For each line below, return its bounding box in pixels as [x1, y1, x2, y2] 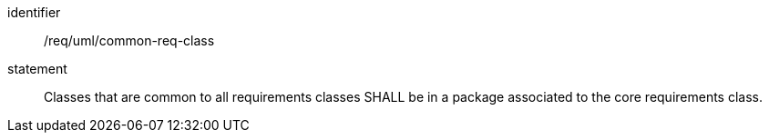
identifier [7, 5, 61, 20]
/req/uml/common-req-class [44, 33, 215, 48]
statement [7, 61, 67, 76]
